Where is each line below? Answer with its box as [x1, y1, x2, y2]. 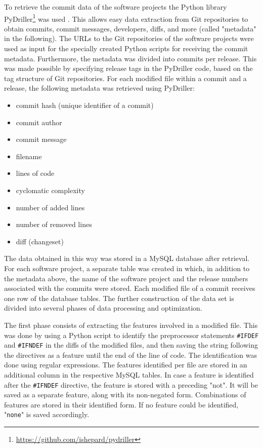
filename [16, 151, 42, 161]
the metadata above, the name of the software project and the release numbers [4, 273, 248, 283]
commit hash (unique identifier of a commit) [16, 100, 154, 110]
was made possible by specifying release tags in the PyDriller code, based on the [4, 63, 253, 73]
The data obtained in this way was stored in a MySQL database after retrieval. [4, 253, 250, 264]
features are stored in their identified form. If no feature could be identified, [4, 399, 239, 409]
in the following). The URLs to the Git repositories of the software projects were [4, 33, 254, 44]
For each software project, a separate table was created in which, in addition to [4, 263, 250, 273]
